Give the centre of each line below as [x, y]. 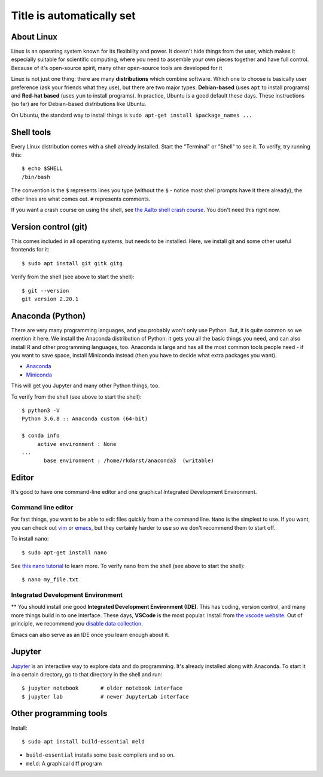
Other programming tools [59, 713]
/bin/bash [36, 177]
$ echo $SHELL [42, 169]
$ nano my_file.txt [50, 580]
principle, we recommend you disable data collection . [77, 624]
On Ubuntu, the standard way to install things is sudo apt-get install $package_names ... [132, 115]
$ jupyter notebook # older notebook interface [102, 688]
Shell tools [31, 132]
